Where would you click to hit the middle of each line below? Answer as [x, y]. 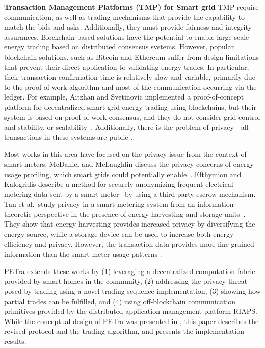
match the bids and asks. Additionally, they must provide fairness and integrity [128, 27]
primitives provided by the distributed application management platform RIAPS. [131, 311]
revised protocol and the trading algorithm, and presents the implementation [124, 331]
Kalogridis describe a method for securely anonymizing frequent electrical [119, 184]
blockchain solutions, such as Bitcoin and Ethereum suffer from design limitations [132, 56]
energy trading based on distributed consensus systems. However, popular [119, 47]
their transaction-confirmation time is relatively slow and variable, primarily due [130, 77]
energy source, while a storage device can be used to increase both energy [119, 234]
